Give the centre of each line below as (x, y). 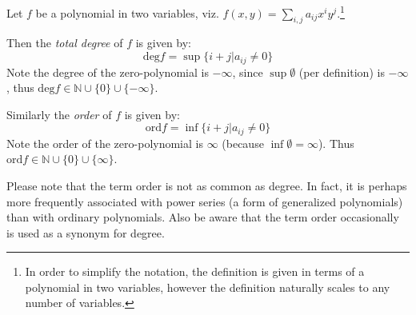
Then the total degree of (65, 43)
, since (248, 72)
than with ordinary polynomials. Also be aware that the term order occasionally (203, 217)
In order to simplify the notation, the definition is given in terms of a (195, 271)
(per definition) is (342, 72)
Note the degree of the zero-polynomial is (108, 72)
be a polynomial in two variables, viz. (127, 12)
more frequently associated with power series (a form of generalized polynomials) (205, 201)
